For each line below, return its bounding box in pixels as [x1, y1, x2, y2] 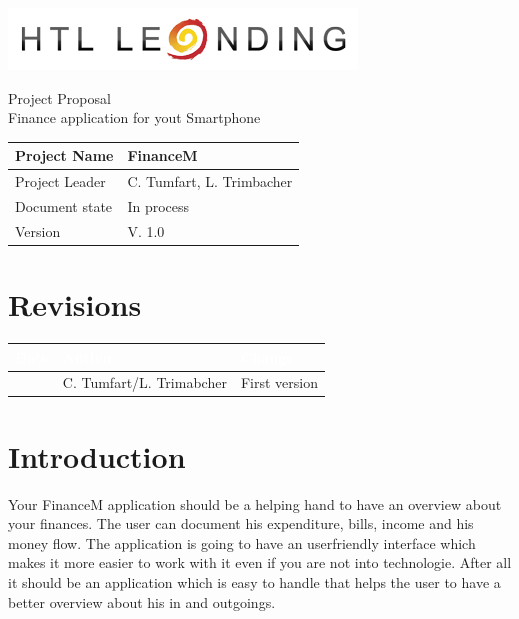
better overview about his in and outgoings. [8, 591, 276, 612]
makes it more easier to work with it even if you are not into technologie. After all [8, 552, 512, 573]
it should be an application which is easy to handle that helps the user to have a [8, 571, 501, 592]
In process [127, 195, 190, 216]
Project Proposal [8, 87, 111, 108]
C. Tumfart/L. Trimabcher [62, 372, 227, 393]
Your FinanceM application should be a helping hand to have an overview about [8, 493, 502, 514]
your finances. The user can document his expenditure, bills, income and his [8, 513, 474, 534]
